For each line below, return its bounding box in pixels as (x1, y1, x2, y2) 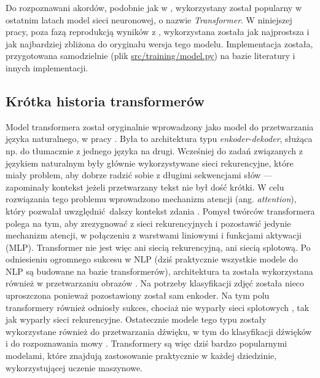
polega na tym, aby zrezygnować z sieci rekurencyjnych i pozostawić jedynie (6, 216, 291, 229)
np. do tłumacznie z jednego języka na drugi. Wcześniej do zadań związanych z (6, 144, 303, 157)
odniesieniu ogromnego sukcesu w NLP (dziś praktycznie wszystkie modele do (6, 253, 299, 266)
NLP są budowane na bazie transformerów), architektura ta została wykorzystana (6, 264, 313, 277)
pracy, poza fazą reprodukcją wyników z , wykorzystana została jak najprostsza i (6, 25, 310, 38)
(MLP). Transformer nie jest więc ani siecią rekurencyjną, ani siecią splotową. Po (6, 240, 311, 253)
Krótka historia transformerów (6, 91, 205, 110)
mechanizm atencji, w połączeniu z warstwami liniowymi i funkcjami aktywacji (6, 229, 302, 242)
